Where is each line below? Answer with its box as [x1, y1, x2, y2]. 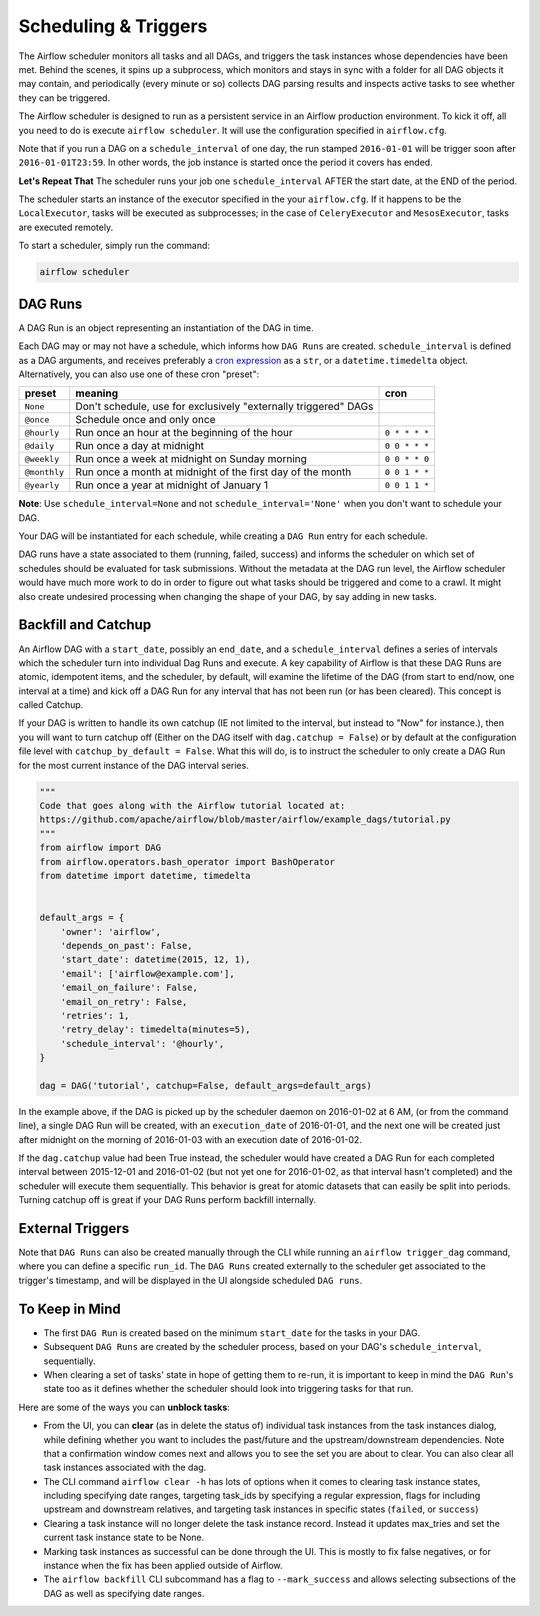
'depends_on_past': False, [60, 940, 194, 951]
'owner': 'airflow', [60, 926, 162, 937]
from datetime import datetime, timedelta [39, 870, 251, 881]
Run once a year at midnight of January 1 [75, 478, 269, 492]
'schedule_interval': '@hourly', [60, 1038, 225, 1049]
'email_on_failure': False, [60, 982, 199, 994]
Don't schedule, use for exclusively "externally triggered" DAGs [75, 400, 374, 414]
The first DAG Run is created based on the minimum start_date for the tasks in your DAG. [43, 1326, 421, 1339]
